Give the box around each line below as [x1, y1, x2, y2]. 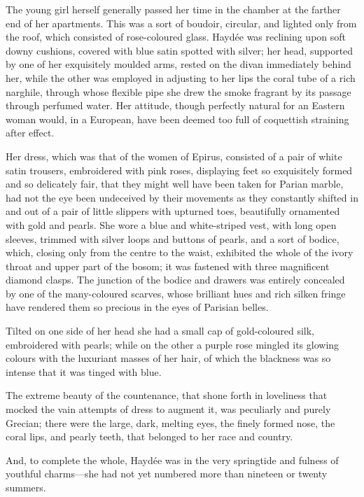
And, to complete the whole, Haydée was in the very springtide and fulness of [6, 452, 339, 467]
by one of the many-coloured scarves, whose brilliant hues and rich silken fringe [6, 286, 346, 300]
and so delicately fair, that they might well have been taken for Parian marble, [6, 176, 344, 191]
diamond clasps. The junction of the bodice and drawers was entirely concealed [6, 272, 345, 287]
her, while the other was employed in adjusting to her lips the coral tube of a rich [6, 70, 356, 85]
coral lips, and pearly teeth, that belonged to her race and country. [6, 429, 293, 444]
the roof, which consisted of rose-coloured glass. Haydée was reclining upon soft [6, 29, 346, 44]
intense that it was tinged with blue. [6, 364, 162, 379]
